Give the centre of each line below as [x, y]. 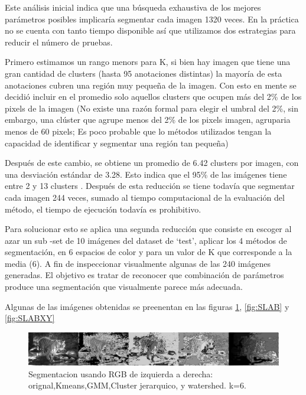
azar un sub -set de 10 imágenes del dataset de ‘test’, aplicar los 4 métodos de [146, 240]
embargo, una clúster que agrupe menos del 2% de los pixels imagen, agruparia [148, 120]
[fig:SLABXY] [30, 318]
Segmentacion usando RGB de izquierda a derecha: [121, 373]
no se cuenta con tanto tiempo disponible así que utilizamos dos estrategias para [150, 30]
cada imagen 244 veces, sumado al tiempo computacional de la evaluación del [145, 197]
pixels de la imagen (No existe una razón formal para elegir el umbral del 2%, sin [152, 108]
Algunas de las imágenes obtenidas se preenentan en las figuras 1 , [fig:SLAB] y [147, 306]
